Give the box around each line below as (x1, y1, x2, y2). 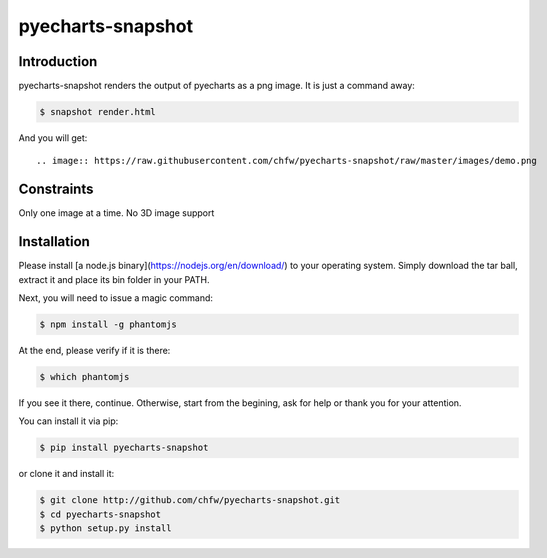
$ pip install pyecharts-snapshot (39, 442, 209, 454)
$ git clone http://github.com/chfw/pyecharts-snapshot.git (39, 495, 341, 506)
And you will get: (18, 132, 88, 144)
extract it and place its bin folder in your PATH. (18, 273, 210, 285)
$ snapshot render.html (39, 106, 157, 118)
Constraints (18, 181, 94, 198)
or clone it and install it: (18, 468, 115, 480)
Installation (18, 233, 90, 250)
